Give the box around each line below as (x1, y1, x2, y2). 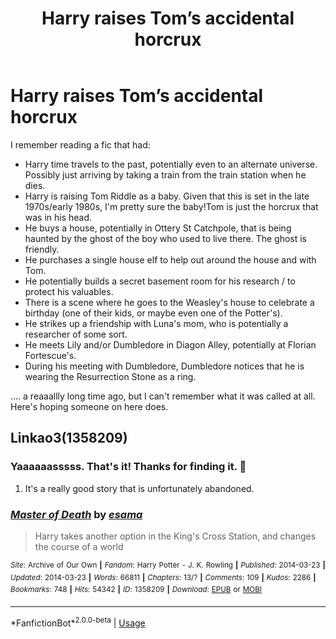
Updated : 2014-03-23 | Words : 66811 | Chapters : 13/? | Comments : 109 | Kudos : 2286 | (10, 572, 317, 582)
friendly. (24, 243, 60, 255)
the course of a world (34, 540, 124, 552)
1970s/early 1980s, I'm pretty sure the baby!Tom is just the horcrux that (24, 200, 319, 212)
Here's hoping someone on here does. (10, 400, 169, 412)
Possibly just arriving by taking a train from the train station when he (24, 168, 307, 181)
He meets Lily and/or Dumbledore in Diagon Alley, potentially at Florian (24, 338, 317, 351)
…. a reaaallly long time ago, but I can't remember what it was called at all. (10, 390, 316, 402)
